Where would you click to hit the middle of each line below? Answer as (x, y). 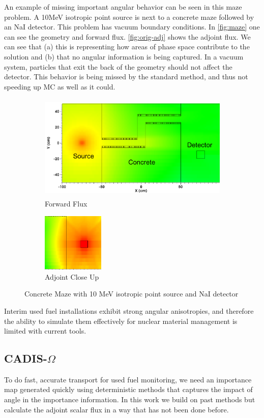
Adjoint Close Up (72, 276)
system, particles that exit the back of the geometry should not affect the (118, 66)
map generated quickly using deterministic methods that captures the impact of (128, 389)
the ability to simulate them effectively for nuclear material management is (121, 321)
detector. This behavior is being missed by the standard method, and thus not (126, 77)
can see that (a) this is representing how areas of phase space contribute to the (127, 47)
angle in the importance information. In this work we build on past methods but (130, 399)
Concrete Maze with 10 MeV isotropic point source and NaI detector (131, 294)
